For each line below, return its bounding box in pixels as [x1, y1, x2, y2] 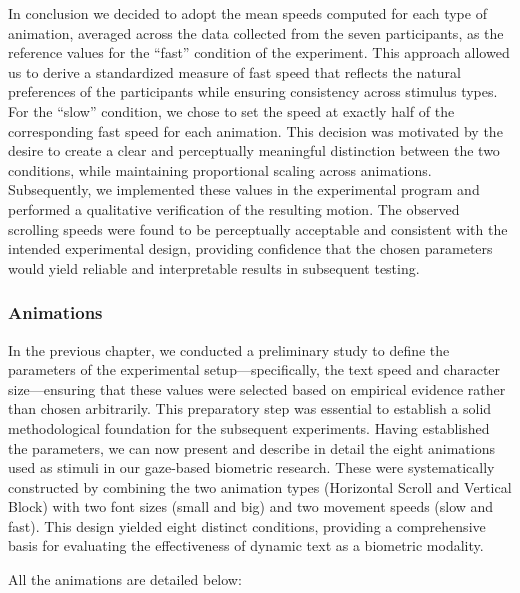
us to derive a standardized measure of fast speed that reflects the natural [8, 61, 461, 82]
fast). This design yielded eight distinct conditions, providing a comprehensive [8, 515, 486, 536]
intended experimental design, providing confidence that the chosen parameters [8, 238, 493, 259]
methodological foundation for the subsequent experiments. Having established [8, 417, 490, 438]
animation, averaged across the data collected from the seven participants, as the [8, 22, 504, 43]
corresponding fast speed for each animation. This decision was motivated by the [8, 120, 503, 141]
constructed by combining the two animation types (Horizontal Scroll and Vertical [8, 476, 512, 497]
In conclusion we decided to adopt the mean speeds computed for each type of [8, 3, 487, 23]
